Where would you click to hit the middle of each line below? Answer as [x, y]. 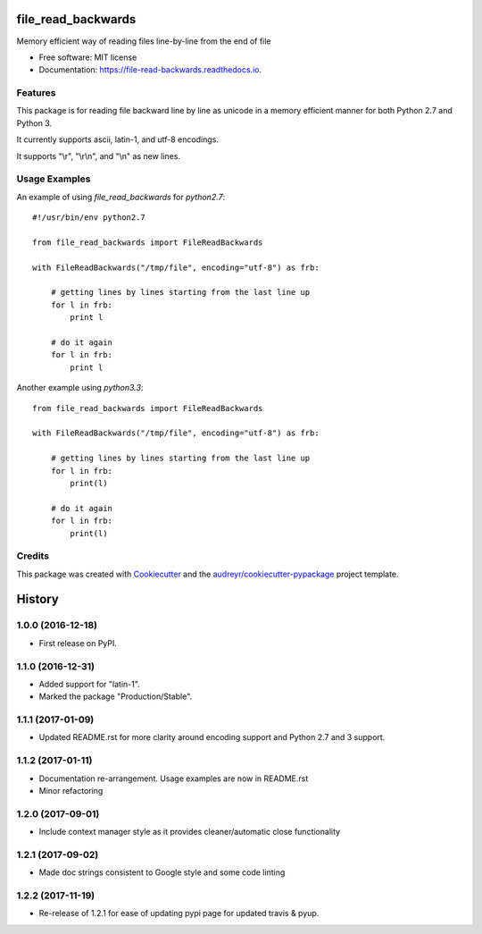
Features [36, 93]
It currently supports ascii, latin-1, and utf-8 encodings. [117, 139]
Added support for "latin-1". [89, 684]
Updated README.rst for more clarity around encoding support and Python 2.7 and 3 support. [212, 737]
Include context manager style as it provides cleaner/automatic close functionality [190, 832]
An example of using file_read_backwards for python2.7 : [121, 197]
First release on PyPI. [78, 643]
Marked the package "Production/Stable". [116, 696]
